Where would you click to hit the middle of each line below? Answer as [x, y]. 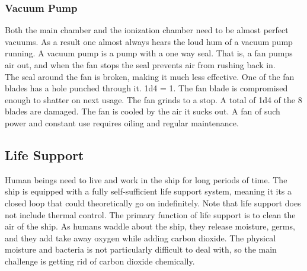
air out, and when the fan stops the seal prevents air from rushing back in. [140, 65]
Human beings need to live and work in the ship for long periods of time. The [146, 179]
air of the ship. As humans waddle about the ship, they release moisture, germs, [150, 226]
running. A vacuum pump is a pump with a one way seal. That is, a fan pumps [149, 53]
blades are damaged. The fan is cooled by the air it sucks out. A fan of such [143, 111]
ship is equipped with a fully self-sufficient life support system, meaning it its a [148, 191]
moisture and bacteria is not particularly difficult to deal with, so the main [141, 249]
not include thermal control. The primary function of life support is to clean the [150, 214]
